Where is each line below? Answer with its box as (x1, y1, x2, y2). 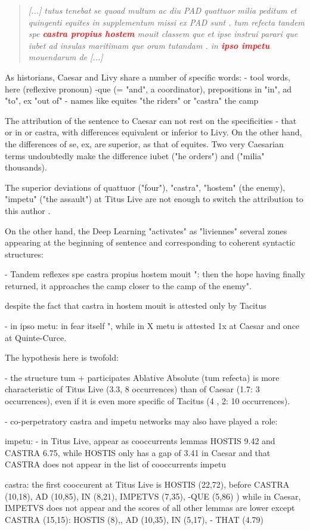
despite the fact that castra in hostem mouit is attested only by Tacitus (5, 299, 266, 312)
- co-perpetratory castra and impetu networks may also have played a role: (5, 414, 278, 427)
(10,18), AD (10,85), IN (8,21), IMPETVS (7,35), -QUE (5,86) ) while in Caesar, (5, 489, 301, 502)
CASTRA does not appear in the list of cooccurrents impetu (5, 458, 227, 470)
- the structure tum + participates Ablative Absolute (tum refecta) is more (5, 371, 280, 383)
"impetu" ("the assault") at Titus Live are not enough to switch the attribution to (5, 193, 303, 205)
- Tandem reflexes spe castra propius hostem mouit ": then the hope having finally (5, 268, 305, 280)
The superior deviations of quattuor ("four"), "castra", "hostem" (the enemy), (5, 181, 286, 193)
